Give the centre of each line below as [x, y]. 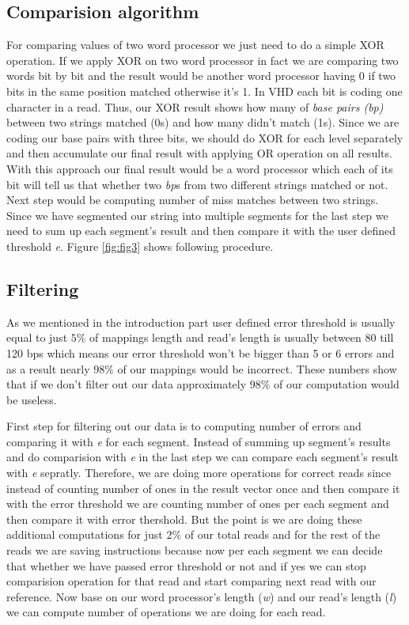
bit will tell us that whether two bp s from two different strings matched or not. [197, 184]
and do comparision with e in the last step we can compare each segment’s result [203, 457]
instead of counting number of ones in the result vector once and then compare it [203, 488]
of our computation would [337, 384]
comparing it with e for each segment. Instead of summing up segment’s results [199, 441]
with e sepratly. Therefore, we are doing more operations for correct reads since [199, 473]
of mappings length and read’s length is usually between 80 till [242, 337]
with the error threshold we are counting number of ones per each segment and [198, 504]
